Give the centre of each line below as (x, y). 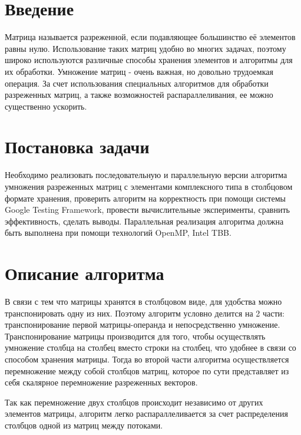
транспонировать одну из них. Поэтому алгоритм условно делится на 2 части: (145, 313)
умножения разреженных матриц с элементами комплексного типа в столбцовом (149, 186)
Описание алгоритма (85, 273)
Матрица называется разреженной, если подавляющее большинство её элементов (150, 37)
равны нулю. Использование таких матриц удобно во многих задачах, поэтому (145, 48)
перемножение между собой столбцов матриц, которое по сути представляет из (147, 370)
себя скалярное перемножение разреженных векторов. (101, 382)
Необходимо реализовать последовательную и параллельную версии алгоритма (146, 175)
